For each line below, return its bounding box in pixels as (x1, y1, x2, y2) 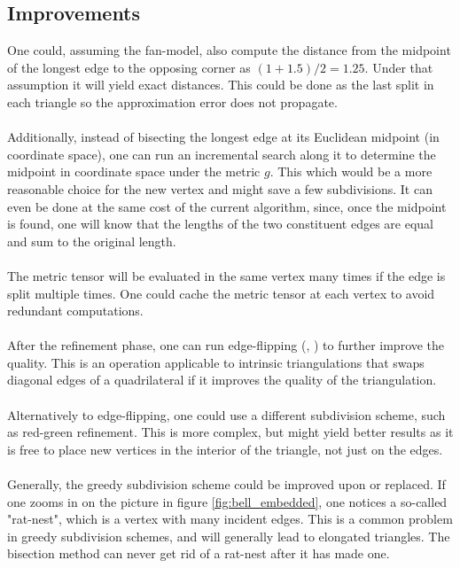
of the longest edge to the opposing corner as (7, 58, 251, 76)
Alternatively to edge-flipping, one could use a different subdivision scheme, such (7, 405, 446, 424)
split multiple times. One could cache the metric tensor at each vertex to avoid (7, 284, 435, 302)
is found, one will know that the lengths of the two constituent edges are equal (7, 214, 433, 233)
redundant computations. (7, 301, 144, 320)
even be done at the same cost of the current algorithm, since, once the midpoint (7, 197, 447, 215)
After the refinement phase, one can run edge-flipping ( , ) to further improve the (7, 336, 445, 354)
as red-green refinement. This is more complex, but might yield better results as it (7, 423, 454, 441)
